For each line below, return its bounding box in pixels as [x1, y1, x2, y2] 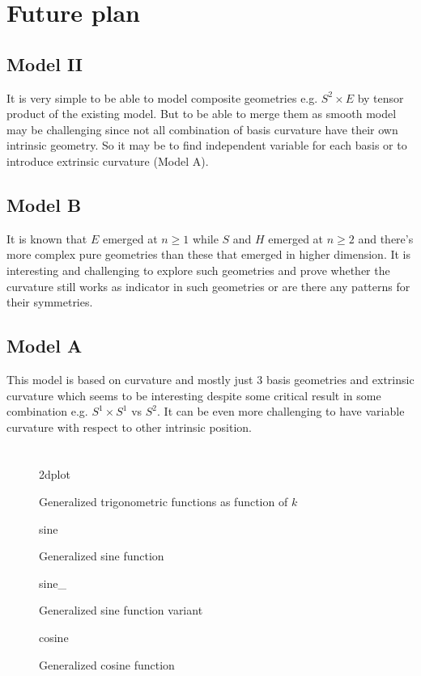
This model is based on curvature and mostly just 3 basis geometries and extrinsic [6, 370, 415, 387]
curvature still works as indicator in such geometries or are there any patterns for [6, 277, 410, 294]
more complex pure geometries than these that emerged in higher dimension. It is [6, 246, 411, 263]
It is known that [6, 230, 87, 247]
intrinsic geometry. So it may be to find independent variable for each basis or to [6, 137, 407, 154]
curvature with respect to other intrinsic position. [6, 418, 253, 435]
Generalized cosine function [39, 656, 175, 673]
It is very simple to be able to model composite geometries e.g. [6, 89, 318, 106]
